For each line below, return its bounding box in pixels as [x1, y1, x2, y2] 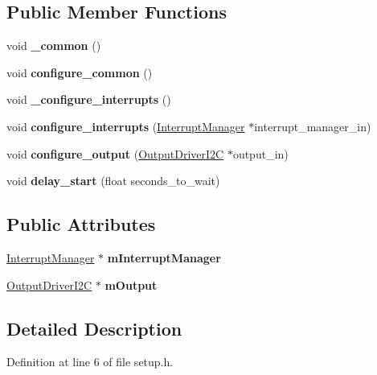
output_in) [232, 145, 289, 162]
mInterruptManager [107, 249, 221, 266]
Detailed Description [6, 315, 182, 340]
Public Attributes [6, 212, 156, 237]
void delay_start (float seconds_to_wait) [6, 172, 220, 189]
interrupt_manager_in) [254, 117, 371, 134]
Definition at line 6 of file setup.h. [6, 353, 174, 370]
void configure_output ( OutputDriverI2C [6, 145, 224, 162]
